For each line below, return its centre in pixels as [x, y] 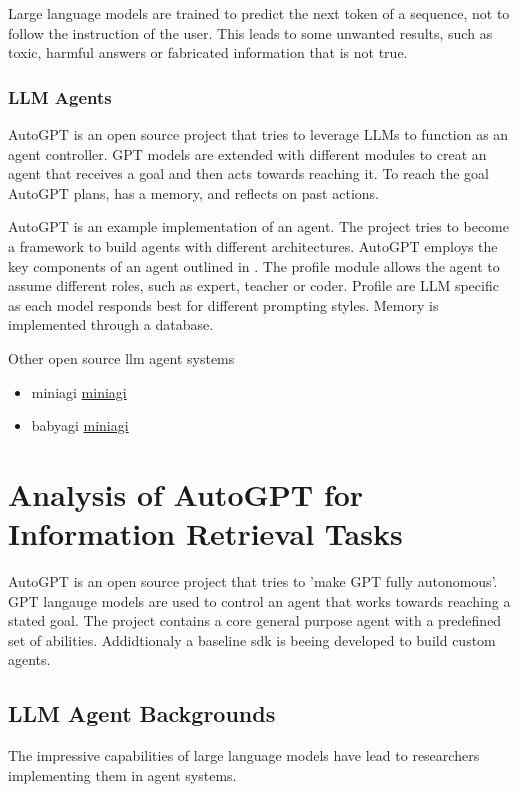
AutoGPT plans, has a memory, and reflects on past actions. [193, 192]
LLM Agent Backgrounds [142, 713]
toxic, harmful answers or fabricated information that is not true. [208, 52]
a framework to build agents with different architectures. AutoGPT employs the [253, 245]
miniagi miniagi [79, 391]
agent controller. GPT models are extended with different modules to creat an [247, 153]
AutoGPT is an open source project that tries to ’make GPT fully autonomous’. [253, 581]
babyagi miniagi [80, 425]
